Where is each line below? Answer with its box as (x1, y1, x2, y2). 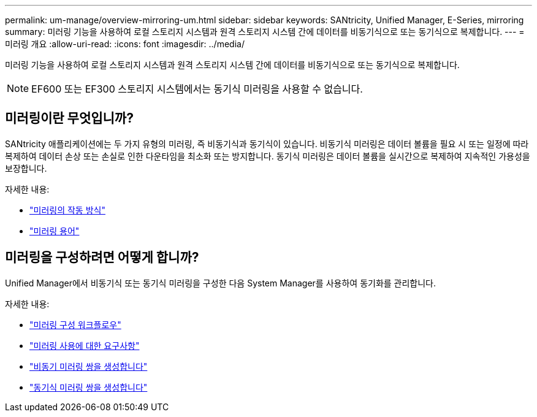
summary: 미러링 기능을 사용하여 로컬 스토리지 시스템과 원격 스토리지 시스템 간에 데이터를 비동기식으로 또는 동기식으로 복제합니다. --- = (5, 26, 525, 37)
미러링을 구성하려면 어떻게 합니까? (5, 250, 199, 266)
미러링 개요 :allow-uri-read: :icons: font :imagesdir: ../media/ (5, 39, 245, 49)
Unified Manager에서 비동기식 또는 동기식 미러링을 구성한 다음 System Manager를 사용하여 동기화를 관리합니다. (5, 277, 436, 288)
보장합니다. (5, 163, 47, 174)
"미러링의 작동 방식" (29, 204, 105, 215)
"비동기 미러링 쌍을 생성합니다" (29, 361, 148, 372)
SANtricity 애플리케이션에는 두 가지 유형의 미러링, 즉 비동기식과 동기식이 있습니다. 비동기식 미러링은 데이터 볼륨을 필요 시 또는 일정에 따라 (5, 138, 529, 149)
